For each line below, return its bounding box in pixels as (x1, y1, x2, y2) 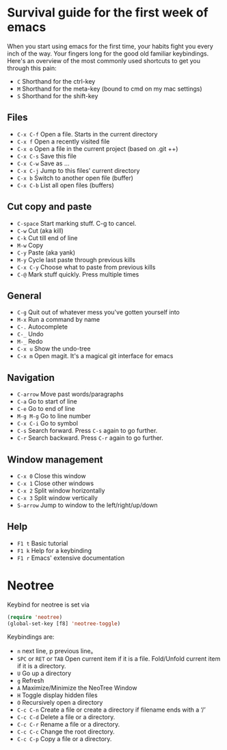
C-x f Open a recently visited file (16, 137, 110, 145)
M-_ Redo (16, 338, 43, 346)
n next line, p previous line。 (16, 646, 97, 655)
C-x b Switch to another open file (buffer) (16, 174, 133, 182)
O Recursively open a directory (16, 698, 103, 706)
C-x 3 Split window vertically (16, 494, 98, 502)
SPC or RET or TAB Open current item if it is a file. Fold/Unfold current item (16, 654, 221, 663)
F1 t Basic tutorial (16, 539, 68, 547)
